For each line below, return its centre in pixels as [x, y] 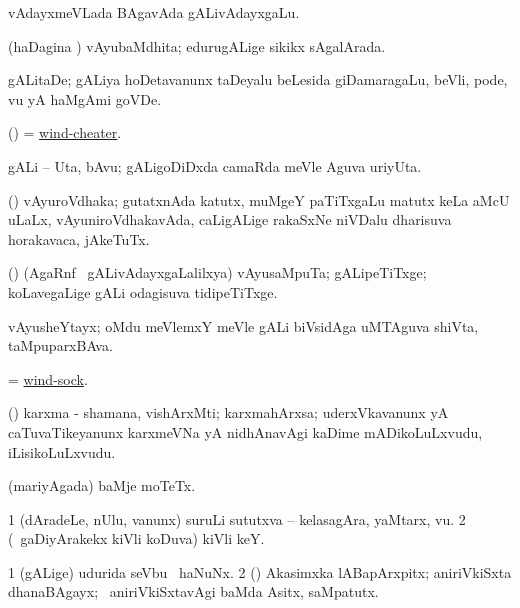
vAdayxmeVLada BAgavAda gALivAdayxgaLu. [154, 12]
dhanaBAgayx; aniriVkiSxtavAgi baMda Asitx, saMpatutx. [193, 591]
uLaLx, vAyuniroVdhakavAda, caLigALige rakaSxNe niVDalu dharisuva [230, 219]
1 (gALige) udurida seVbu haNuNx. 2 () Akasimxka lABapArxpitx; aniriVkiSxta [260, 571]
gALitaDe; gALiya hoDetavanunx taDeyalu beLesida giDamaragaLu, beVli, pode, [258, 79]
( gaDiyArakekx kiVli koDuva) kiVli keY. [136, 538]
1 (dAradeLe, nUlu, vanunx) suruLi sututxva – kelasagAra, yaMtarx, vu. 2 [237, 518]
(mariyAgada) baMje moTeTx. [102, 485]
